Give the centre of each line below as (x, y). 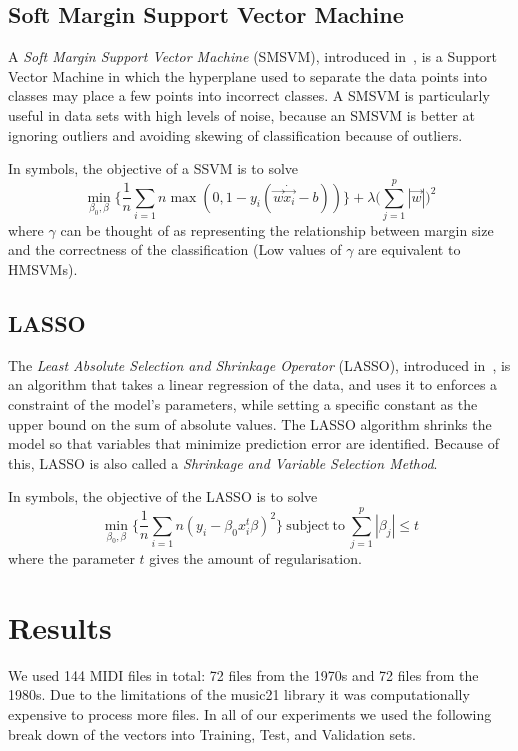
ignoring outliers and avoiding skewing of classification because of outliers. (235, 134)
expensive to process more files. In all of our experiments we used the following (250, 714)
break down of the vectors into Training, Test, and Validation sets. (212, 733)
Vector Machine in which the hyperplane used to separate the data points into (248, 75)
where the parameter (71, 558)
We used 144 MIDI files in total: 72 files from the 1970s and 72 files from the (243, 674)
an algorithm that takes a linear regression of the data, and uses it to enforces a (253, 384)
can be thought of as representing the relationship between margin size (277, 229)
